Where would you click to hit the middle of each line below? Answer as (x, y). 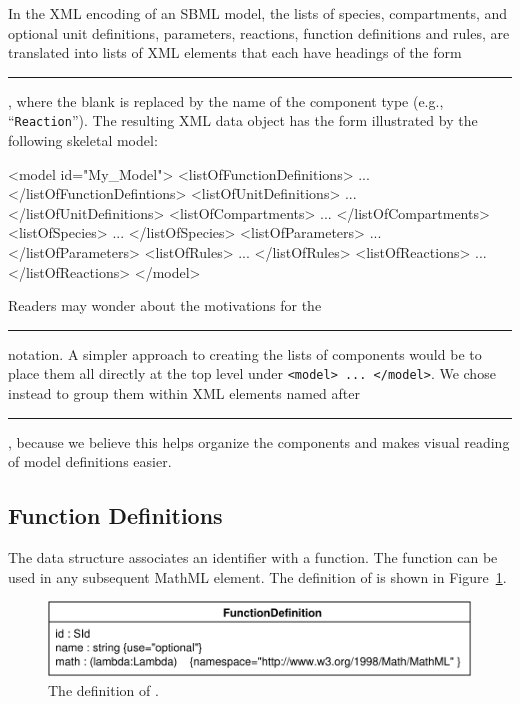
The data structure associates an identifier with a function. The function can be (253, 557)
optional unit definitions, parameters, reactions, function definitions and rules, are (259, 32)
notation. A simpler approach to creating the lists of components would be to (245, 353)
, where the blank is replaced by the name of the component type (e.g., (226, 100)
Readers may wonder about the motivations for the (165, 305)
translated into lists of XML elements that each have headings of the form (235, 52)
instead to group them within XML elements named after (184, 393)
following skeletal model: (83, 140)
